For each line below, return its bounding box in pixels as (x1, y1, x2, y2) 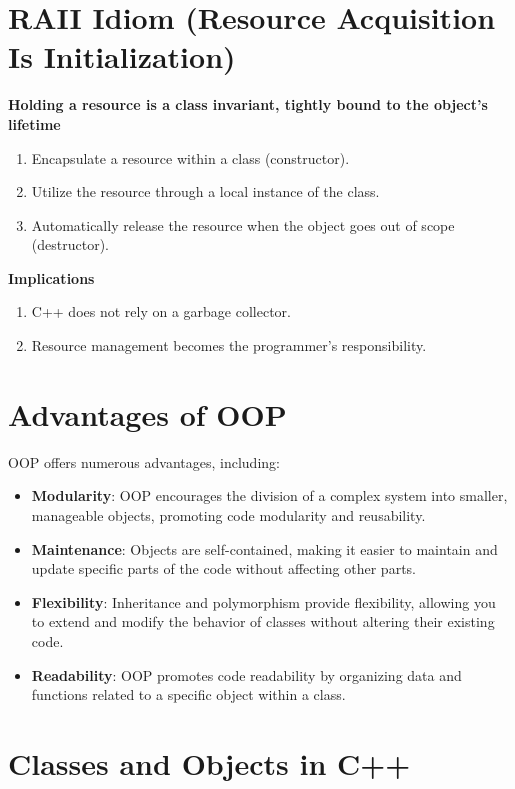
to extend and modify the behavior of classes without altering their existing (31, 611, 495, 632)
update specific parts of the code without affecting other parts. (31, 558, 416, 579)
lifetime (8, 113, 61, 134)
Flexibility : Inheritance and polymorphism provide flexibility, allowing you (31, 591, 496, 612)
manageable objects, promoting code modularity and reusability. (31, 504, 426, 525)
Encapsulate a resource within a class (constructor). (31, 147, 350, 168)
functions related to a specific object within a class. (31, 684, 346, 705)
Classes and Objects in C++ (8, 742, 411, 783)
